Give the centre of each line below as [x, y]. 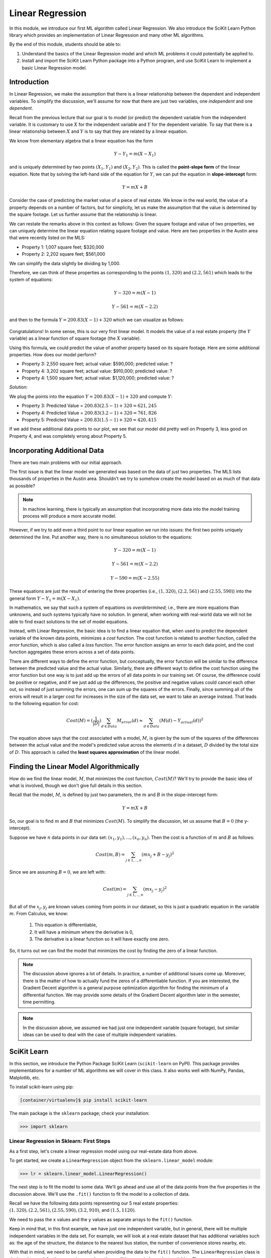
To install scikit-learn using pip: [41, 1087]
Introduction [29, 82]
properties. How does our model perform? [53, 354]
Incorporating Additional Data [57, 450]
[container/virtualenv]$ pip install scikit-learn [84, 1100]
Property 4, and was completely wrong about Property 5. [68, 436]
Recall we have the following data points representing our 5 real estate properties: [94, 1203]
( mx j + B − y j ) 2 [158, 855]
